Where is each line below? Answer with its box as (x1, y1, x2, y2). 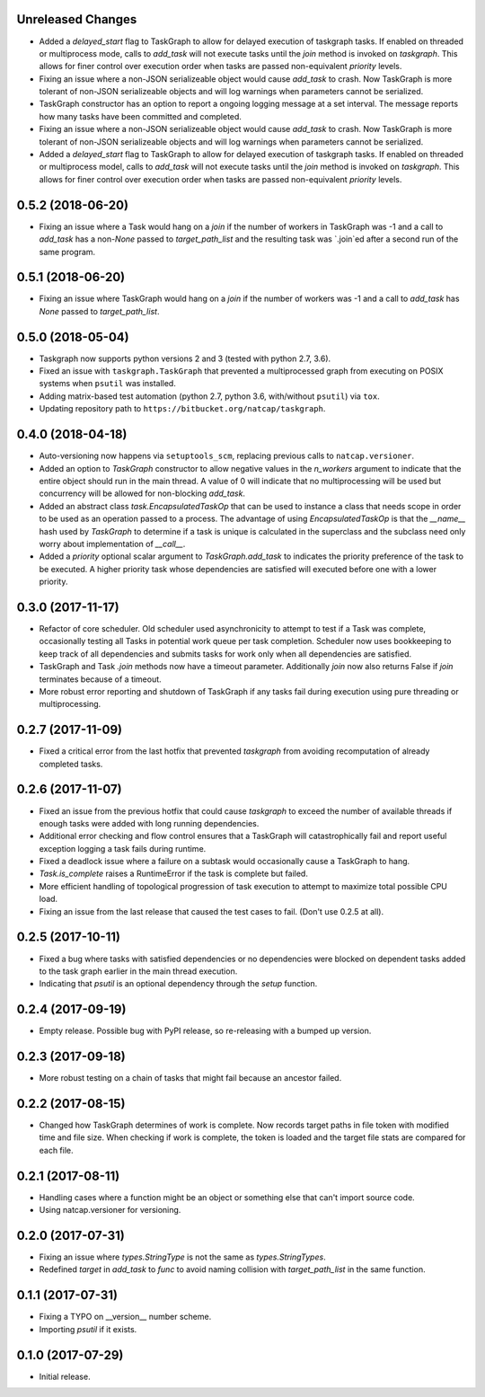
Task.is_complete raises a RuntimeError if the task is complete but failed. (39, 868, 309, 880)
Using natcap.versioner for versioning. (39, 1205, 181, 1216)
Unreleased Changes (16, 12, 137, 27)
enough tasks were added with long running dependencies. (39, 818, 260, 828)
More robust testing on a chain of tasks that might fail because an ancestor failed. (39, 1073, 342, 1083)
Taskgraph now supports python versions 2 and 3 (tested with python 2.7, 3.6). (39, 353, 331, 364)
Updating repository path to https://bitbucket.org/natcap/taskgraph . (39, 403, 326, 414)
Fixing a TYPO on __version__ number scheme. (39, 1312, 212, 1322)
